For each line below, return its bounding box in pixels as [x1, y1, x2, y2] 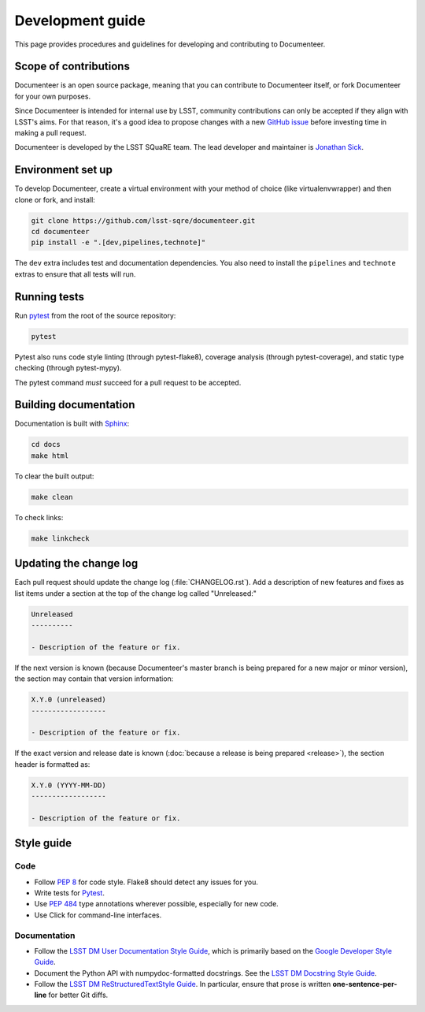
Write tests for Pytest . [34, 887, 105, 898]
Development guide [14, 12, 146, 29]
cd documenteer [31, 227, 90, 236]
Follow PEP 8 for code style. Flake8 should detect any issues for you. [34, 877, 259, 887]
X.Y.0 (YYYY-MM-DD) [31, 780, 106, 790]
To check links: [14, 512, 64, 522]
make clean [31, 493, 73, 501]
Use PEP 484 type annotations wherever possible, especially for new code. [34, 899, 279, 909]
